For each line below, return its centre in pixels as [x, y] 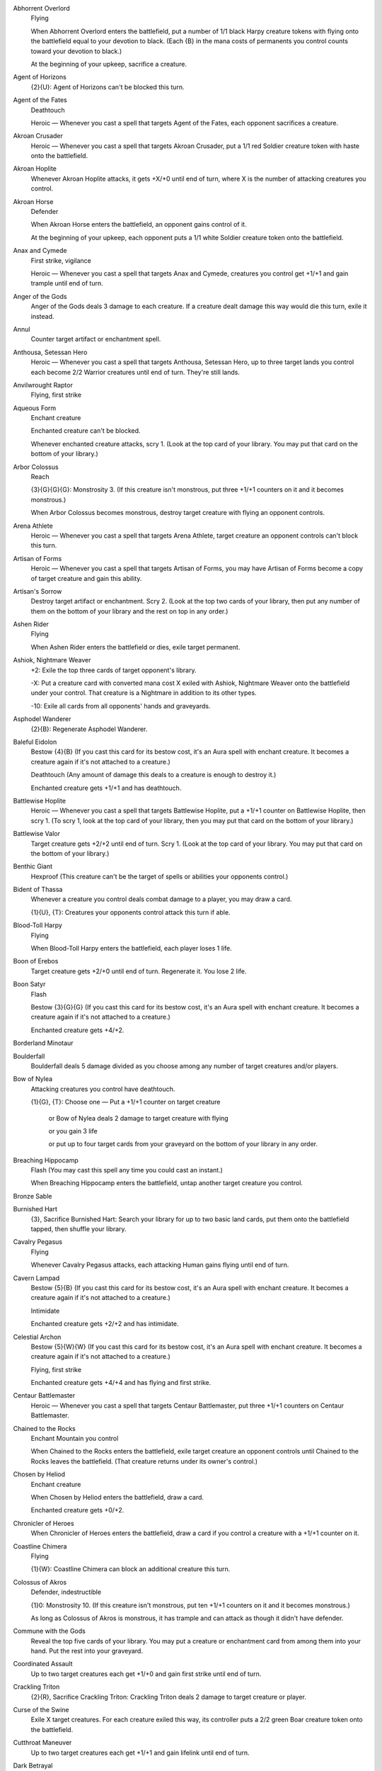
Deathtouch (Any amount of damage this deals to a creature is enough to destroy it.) [154, 775]
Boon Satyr [29, 984]
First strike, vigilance [61, 260]
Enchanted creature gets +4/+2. [77, 1030]
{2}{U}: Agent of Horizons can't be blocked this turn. [108, 87]
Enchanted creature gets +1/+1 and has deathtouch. [106, 788]
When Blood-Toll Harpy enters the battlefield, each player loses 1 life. [132, 949]
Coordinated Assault [43, 1664]
